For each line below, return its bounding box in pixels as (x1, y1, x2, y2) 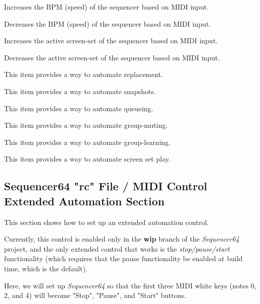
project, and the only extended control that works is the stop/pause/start (4, 243, 230, 254)
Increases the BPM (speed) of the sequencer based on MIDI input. (4, 2, 209, 12)
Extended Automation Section (4, 193, 165, 208)
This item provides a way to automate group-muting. (4, 120, 168, 130)
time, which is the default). (4, 263, 88, 273)
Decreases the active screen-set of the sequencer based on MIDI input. (4, 52, 220, 62)
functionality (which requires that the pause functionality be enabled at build (4, 253, 243, 264)
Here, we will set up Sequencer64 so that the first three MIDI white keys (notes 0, (4, 280, 256, 290)
